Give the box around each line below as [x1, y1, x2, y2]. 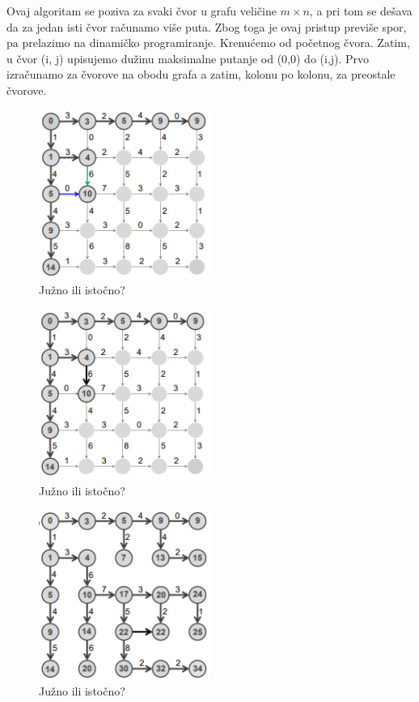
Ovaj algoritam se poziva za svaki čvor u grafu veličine [6, 2, 277, 19]
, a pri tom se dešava [309, 2, 413, 19]
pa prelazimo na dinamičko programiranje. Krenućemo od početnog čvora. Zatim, [6, 34, 410, 51]
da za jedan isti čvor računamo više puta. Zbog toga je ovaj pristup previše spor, [6, 18, 407, 35]
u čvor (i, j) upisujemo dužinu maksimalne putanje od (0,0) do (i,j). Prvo [6, 49, 370, 66]
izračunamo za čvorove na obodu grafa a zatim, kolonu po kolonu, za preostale [6, 66, 396, 83]
